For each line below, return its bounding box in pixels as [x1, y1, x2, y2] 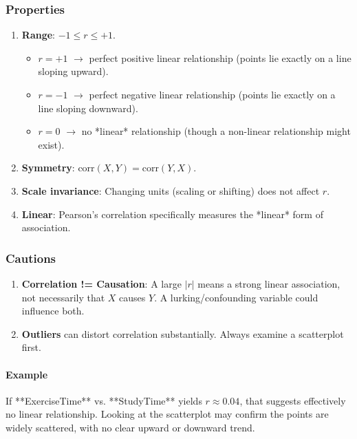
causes [119, 290, 146, 304]
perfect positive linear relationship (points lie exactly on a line [89, 50, 351, 65]
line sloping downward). [38, 100, 138, 115]
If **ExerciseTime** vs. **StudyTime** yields [6, 393, 202, 407]
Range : [21, 28, 55, 42]
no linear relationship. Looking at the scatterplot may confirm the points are [6, 407, 329, 421]
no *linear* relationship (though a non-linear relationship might [81, 124, 351, 138]
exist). [38, 137, 65, 151]
